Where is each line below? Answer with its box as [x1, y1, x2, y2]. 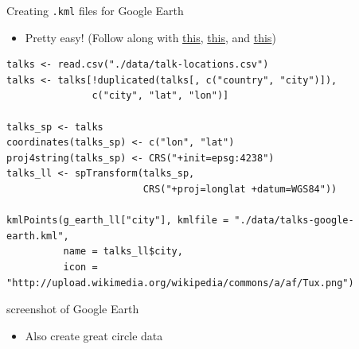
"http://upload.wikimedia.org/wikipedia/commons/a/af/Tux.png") [6, 277, 354, 289]
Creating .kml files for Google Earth [6, 2, 184, 18]
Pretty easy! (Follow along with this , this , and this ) [25, 29, 276, 45]
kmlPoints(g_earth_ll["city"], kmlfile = [6, 215, 229, 227]
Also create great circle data [25, 327, 163, 343]
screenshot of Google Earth [6, 301, 139, 317]
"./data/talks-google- [234, 215, 354, 227]
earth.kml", [6, 230, 69, 242]
